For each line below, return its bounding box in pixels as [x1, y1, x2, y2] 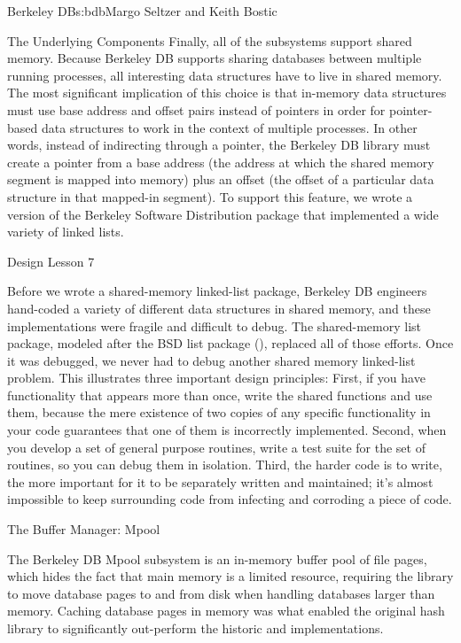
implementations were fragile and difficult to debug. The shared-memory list [7, 316, 422, 335]
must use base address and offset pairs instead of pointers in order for [7, 100, 386, 119]
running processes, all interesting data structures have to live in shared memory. [7, 66, 442, 84]
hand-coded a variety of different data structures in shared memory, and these [7, 298, 431, 317]
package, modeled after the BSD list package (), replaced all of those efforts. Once [7, 334, 454, 352]
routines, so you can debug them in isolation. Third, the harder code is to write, [7, 455, 442, 474]
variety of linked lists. [7, 222, 124, 241]
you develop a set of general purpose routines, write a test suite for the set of [7, 438, 426, 456]
